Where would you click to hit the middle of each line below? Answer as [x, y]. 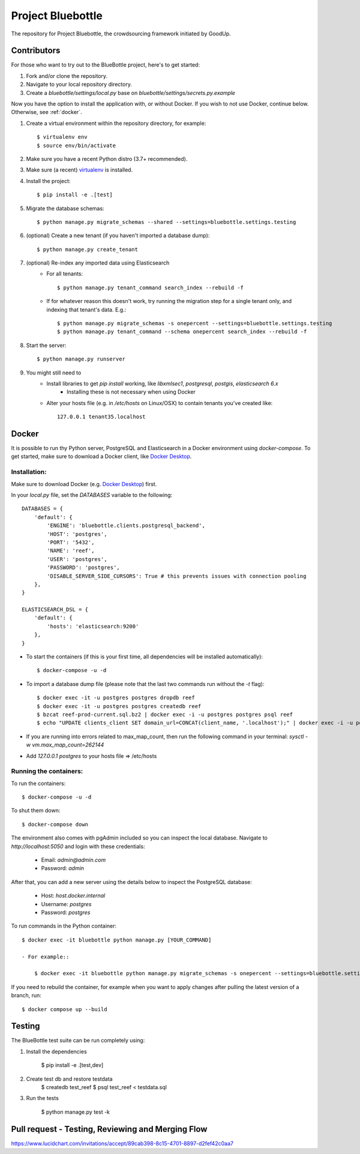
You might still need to [54, 373]
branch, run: [26, 996]
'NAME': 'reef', [71, 551]
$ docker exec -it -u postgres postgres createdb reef [119, 706]
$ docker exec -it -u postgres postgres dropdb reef [116, 698]
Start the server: [46, 345]
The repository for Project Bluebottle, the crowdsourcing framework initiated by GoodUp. [121, 34]
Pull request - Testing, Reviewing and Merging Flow [109, 1129]
